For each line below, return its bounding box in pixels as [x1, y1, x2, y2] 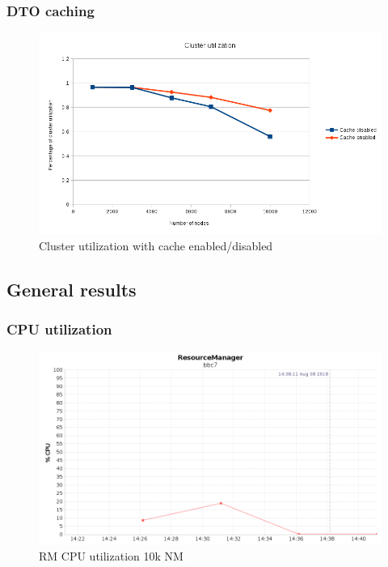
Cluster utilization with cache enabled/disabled [39, 237, 273, 254]
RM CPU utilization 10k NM [39, 548, 183, 565]
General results [6, 276, 137, 301]
